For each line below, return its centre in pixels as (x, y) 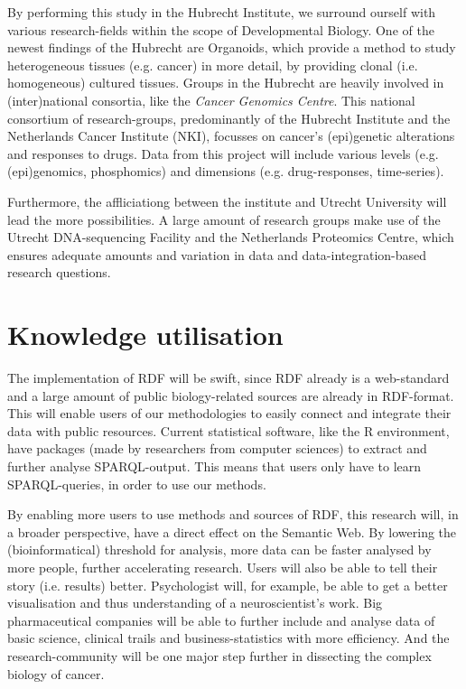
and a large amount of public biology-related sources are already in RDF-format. (231, 395)
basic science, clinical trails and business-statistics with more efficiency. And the (228, 638)
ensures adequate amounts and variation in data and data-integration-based (217, 254)
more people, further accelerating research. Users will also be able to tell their (223, 567)
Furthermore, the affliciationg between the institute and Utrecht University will (227, 201)
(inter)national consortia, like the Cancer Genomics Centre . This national (211, 100)
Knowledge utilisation (145, 335)
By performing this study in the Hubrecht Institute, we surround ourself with (222, 12)
